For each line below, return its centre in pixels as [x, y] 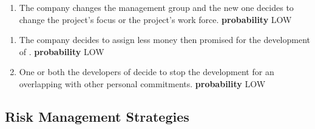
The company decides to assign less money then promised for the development [165, 40]
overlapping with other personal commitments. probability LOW [142, 83]
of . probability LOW [62, 51]
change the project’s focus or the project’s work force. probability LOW [155, 19]
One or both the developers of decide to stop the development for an [147, 72]
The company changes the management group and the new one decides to [156, 7]
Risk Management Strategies [97, 116]
